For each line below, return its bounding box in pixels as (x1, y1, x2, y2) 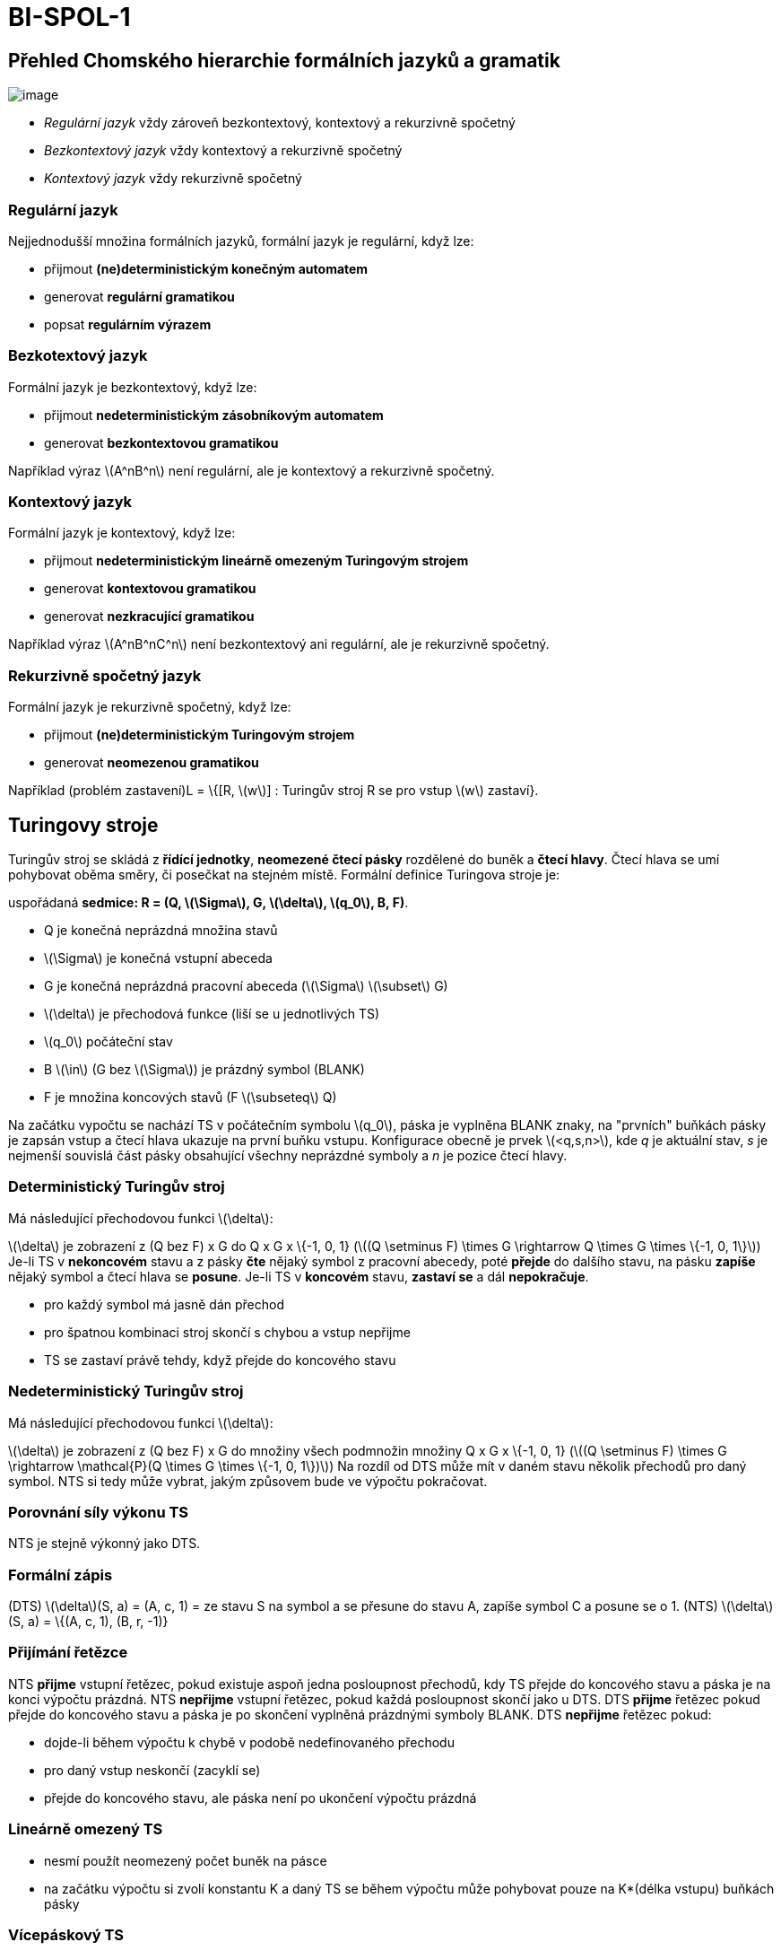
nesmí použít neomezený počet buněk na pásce (44, 1852, 327, 1868)
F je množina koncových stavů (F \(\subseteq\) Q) (44, 1089, 337, 1106)
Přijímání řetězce (8, 1643, 128, 1662)
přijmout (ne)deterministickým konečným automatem (44, 260, 369, 276)
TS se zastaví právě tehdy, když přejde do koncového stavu (44, 1352, 396, 1368)
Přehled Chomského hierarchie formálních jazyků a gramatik (8, 48, 560, 72)
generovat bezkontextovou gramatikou (44, 434, 279, 451)
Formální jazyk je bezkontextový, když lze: (8, 379, 257, 395)
